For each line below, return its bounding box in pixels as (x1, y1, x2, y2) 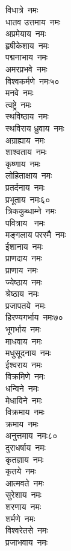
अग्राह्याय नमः (5, 133, 46, 146)
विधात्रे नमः (5, 4, 39, 16)
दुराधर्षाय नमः (5, 441, 46, 453)
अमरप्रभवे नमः (5, 62, 48, 75)
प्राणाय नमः (5, 264, 38, 276)
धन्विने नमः (5, 382, 39, 394)
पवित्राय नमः (5, 216, 45, 229)
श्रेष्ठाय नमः (5, 287, 39, 300)
